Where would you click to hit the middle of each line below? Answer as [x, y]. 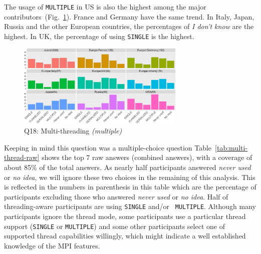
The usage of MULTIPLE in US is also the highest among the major [105, 6]
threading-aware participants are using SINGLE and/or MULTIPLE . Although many [130, 206]
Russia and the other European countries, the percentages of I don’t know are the [129, 26]
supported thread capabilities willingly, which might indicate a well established [125, 236]
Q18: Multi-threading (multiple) [73, 131]
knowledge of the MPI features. [52, 245]
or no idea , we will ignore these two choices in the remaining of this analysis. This [130, 177]
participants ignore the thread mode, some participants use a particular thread [125, 216]
